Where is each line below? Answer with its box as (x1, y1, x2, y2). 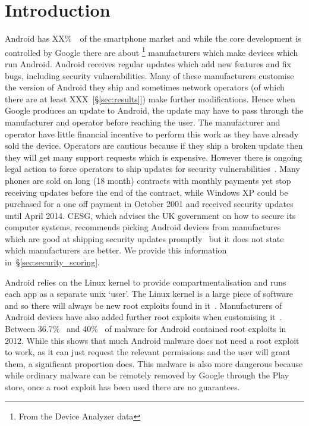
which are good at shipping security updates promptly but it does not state (5, 232, 284, 245)
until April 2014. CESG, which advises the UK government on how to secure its (5, 209, 296, 221)
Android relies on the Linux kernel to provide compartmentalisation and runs (5, 275, 286, 288)
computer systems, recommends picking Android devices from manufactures (5, 221, 281, 233)
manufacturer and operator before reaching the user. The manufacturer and (5, 115, 280, 128)
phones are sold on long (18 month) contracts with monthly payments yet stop (5, 174, 291, 186)
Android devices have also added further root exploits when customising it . (5, 311, 282, 323)
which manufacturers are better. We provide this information (5, 244, 227, 256)
